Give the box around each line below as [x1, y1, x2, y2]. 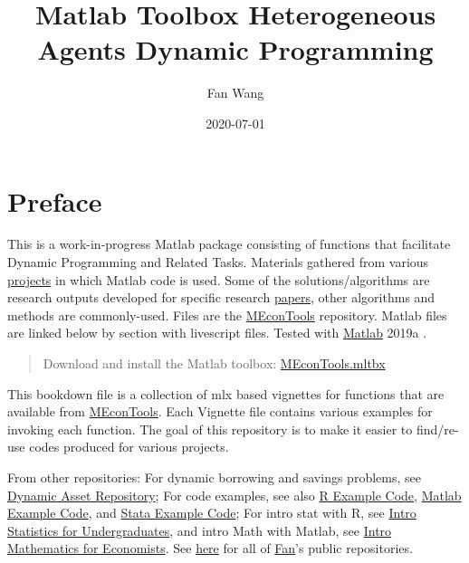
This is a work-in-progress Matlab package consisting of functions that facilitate [7, 234, 451, 253]
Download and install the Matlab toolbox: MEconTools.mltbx [43, 354, 386, 372]
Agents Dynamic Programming [37, 31, 434, 68]
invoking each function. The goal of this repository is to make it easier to [7, 419, 413, 438]
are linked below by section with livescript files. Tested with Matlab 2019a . [7, 323, 427, 342]
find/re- [416, 419, 459, 438]
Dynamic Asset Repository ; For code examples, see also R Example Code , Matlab [7, 485, 462, 504]
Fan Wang [206, 83, 264, 102]
